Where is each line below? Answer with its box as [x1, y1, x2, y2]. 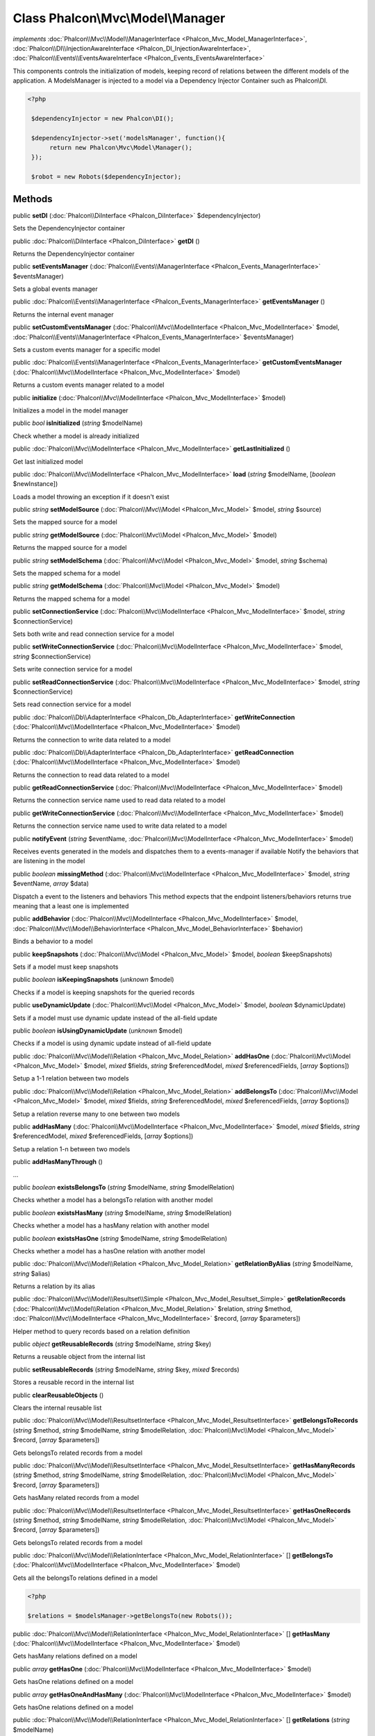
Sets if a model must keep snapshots [12, 962, 119, 971]
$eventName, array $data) [12, 879, 90, 888]
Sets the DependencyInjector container [12, 224, 125, 233]
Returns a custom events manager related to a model [12, 381, 165, 389]
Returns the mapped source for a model [12, 544, 127, 552]
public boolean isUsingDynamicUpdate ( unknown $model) [12, 1026, 183, 1035]
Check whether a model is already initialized [12, 431, 140, 440]
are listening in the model [12, 857, 85, 865]
